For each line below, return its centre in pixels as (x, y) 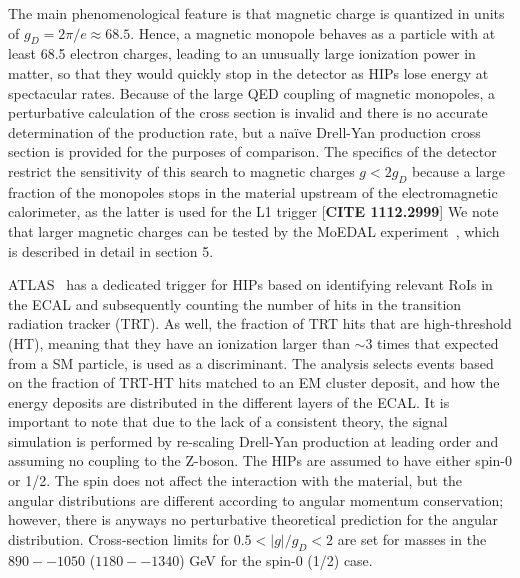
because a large (458, 170)
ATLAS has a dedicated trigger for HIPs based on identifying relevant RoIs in (250, 284)
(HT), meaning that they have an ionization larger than (179, 342)
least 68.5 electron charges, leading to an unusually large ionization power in (242, 53)
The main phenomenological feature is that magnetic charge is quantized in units (256, 13)
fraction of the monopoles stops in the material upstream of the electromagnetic (253, 191)
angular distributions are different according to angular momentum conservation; (256, 499)
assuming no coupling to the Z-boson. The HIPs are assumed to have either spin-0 (260, 460)
